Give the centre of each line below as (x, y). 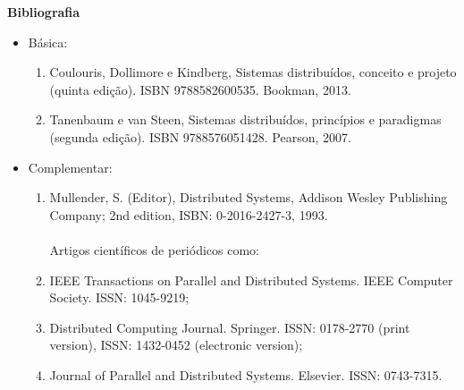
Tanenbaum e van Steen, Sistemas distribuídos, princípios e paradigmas (245, 119)
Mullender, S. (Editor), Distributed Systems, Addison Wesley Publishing (249, 197)
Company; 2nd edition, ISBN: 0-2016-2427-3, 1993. (189, 214)
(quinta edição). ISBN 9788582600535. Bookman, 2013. (200, 89)
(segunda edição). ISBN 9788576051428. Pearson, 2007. (200, 136)
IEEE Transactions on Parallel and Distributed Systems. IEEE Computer (251, 280)
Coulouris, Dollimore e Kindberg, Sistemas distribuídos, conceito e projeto (253, 72)
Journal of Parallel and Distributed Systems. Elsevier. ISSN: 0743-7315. (246, 374)
